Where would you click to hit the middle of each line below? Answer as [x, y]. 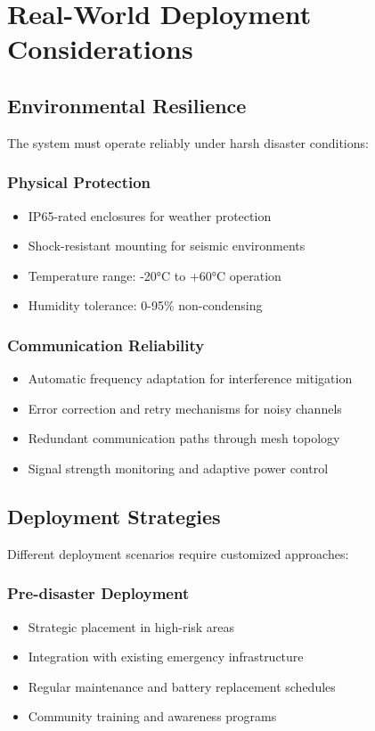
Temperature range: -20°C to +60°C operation [155, 275]
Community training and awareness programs [152, 716]
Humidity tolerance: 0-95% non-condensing [145, 305]
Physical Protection [79, 182]
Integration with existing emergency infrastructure [166, 657]
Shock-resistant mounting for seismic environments [167, 246]
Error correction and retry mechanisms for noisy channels [185, 408]
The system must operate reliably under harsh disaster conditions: [188, 142]
